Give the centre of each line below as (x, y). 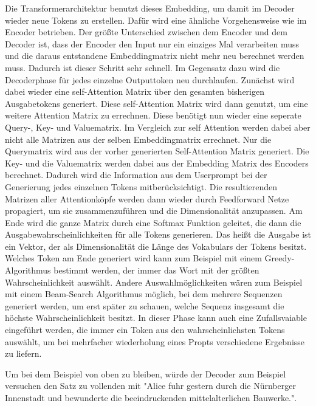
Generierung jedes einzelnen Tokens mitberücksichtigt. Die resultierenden (141, 186)
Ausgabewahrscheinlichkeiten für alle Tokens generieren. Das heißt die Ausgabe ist (158, 234)
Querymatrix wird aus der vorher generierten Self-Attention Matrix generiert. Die (157, 151)
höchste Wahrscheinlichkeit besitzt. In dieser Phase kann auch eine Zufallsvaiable (156, 318)
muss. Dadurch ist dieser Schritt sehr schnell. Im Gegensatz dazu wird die (143, 67)
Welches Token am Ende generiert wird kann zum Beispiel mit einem (133, 258)
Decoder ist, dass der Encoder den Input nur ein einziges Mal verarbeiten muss (152, 43)
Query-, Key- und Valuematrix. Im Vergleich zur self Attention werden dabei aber (158, 127)
